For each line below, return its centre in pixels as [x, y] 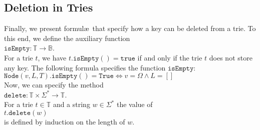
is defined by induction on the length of [65, 121]
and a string [71, 104]
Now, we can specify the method [54, 85]
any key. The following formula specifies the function [85, 67]
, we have [52, 57]
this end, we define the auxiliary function [67, 38]
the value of [135, 104]
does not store [231, 57]
